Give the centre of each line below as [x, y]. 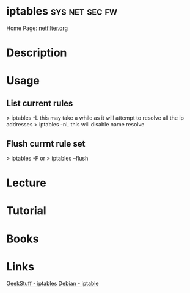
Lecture [27, 183]
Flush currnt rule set [46, 144]
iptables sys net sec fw [62, 11]
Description [37, 53]
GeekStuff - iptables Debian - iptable [53, 284]
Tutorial [27, 211]
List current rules [40, 103]
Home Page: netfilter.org [37, 28]
